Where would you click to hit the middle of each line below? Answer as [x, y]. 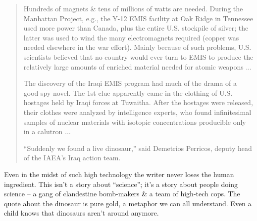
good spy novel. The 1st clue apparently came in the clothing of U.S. [128, 92]
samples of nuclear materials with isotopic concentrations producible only [135, 122]
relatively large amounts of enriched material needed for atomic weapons [133, 66]
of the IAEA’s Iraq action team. [72, 158]
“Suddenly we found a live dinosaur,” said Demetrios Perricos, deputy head [138, 148]
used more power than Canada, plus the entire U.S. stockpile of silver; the [136, 28]
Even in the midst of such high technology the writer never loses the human [119, 174]
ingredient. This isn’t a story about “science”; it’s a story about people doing [121, 184]
